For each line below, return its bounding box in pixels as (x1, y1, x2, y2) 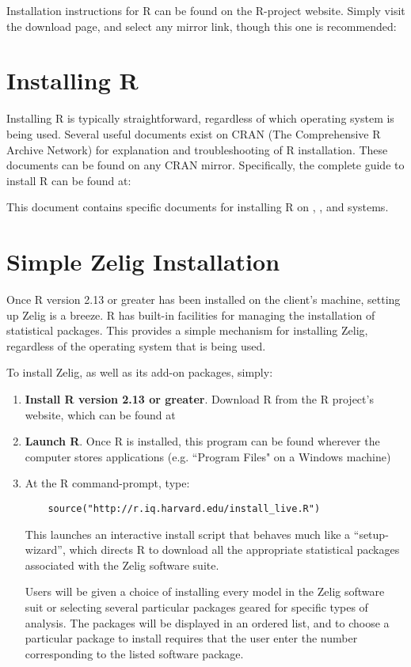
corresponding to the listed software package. (25, 645, 244, 661)
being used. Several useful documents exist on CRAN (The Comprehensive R (6, 125, 381, 142)
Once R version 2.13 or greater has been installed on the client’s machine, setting (6, 291, 401, 307)
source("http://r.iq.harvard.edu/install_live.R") (48, 502, 321, 514)
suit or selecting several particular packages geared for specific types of (25, 598, 368, 615)
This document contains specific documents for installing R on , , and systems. (6, 199, 389, 215)
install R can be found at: (6, 172, 131, 188)
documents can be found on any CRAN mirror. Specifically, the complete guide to (6, 157, 405, 173)
